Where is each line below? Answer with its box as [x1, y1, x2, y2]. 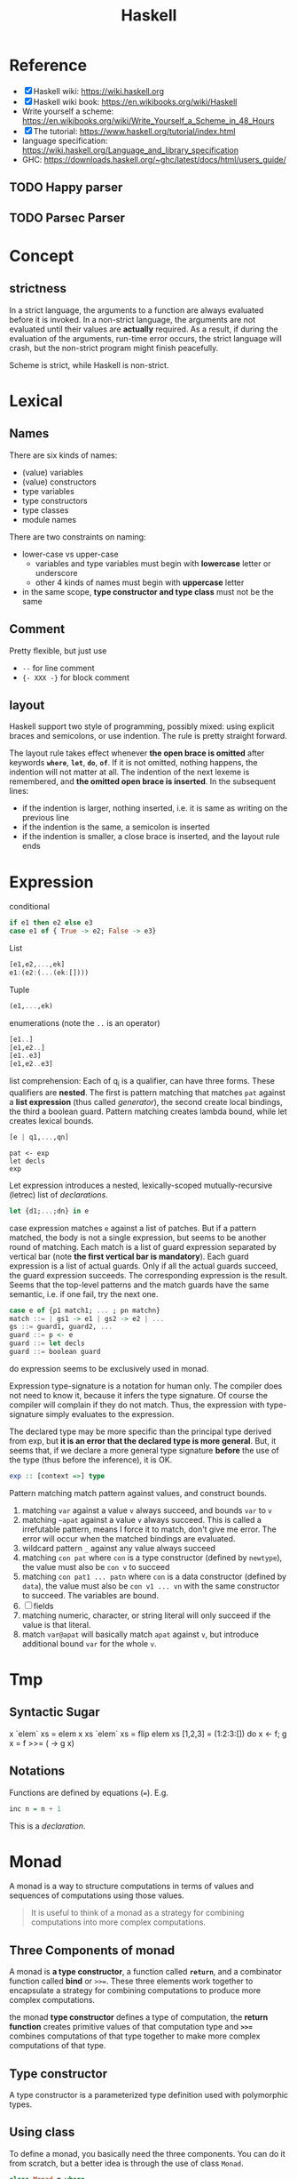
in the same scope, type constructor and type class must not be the [21, 586, 275, 597]
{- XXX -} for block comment [21, 672, 130, 683]
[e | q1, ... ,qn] [9, 1133, 69, 1142]
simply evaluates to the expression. [45, 1408, 175, 1419]
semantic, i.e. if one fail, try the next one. [9, 1288, 159, 1299]
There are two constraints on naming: [9, 531, 146, 542]
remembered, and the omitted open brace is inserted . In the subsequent [9, 776, 277, 787]
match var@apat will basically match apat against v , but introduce [21, 1629, 259, 1639]
